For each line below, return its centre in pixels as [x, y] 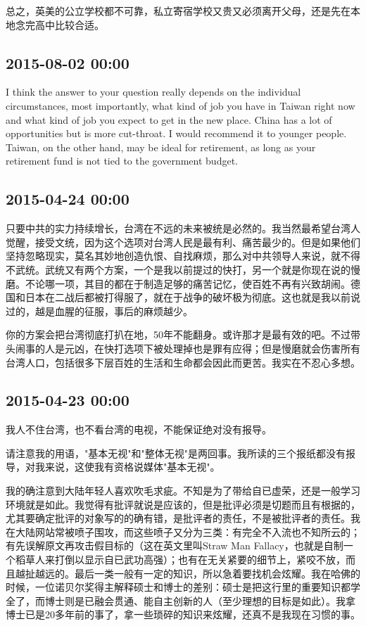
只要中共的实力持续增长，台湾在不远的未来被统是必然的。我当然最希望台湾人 [183, 228]
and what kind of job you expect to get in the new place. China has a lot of [169, 119]
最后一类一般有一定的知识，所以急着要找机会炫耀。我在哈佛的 [217, 573]
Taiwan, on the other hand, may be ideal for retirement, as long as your [161, 147]
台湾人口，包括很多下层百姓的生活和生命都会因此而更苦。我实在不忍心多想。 [183, 362]
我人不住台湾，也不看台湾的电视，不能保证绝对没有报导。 [139, 429]
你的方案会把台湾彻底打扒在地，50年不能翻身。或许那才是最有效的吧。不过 [178, 334]
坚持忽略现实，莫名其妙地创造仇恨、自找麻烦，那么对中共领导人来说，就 [173, 256]
